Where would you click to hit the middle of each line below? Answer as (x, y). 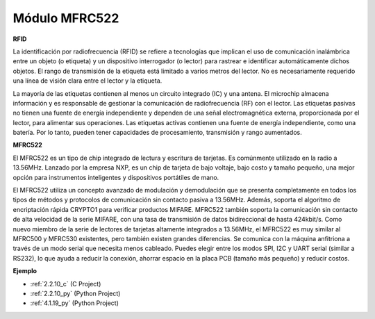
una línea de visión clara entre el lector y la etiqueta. (87, 81)
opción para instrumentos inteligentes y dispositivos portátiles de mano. (116, 177)
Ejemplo (25, 271)
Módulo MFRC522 (66, 18)
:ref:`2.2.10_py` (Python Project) (75, 293)
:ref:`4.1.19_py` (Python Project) (75, 303)
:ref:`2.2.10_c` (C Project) (66, 284)
